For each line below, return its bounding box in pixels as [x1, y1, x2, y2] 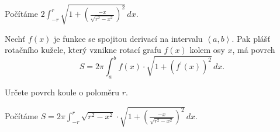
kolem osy [189, 44, 225, 56]
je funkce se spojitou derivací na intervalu [54, 32, 203, 44]
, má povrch [232, 44, 275, 56]
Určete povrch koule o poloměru [5, 86, 120, 98]
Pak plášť [236, 32, 271, 44]
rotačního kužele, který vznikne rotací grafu [5, 44, 161, 56]
